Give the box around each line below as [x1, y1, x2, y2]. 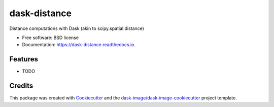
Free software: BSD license [22, 34, 79, 41]
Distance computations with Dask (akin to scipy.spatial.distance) [9, 25, 145, 31]
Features [9, 55, 38, 63]
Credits [9, 82, 33, 90]
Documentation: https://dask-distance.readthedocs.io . [22, 42, 135, 48]
